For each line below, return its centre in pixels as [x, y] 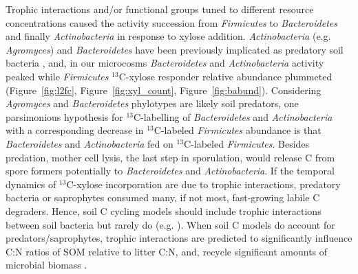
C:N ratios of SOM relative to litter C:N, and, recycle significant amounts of [167, 251]
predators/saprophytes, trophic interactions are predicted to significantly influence [179, 238]
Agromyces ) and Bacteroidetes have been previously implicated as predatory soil [175, 49]
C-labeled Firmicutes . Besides [247, 143]
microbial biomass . [46, 265]
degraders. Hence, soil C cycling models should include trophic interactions [164, 210]
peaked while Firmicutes [57, 76]
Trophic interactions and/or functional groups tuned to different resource [160, 9]
